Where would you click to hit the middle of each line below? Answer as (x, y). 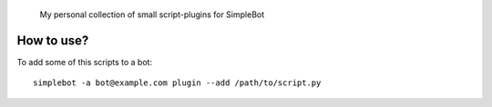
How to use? (53, 40)
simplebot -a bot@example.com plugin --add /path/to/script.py (177, 83)
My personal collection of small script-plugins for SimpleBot (152, 15)
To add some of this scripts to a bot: (85, 62)
